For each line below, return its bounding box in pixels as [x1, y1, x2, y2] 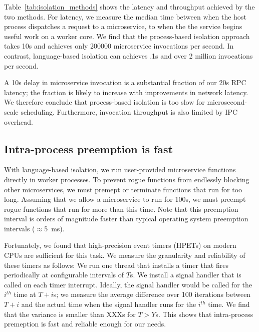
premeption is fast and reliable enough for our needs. [4, 318, 166, 329]
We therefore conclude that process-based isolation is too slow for [4, 97, 205, 107]
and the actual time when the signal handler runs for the [21, 299, 196, 309]
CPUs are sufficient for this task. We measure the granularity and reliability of [4, 250, 245, 260]
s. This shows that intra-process [155, 308, 253, 319]
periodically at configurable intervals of [4, 269, 124, 280]
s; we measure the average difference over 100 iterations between [53, 289, 251, 299]
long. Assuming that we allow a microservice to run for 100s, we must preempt [4, 194, 246, 204]
